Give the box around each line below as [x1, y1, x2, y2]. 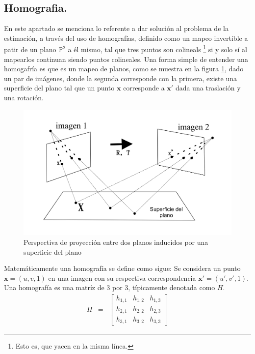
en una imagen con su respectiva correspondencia [48, 272, 196, 283]
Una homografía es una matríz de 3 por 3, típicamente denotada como [4, 282, 215, 293]
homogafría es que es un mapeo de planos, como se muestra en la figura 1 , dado [4, 63, 244, 74]
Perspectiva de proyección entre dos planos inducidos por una [24, 236, 208, 247]
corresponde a [123, 83, 165, 93]
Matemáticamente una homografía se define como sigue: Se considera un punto [4, 263, 241, 273]
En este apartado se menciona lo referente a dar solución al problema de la [4, 23, 229, 33]
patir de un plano [4, 44, 56, 55]
